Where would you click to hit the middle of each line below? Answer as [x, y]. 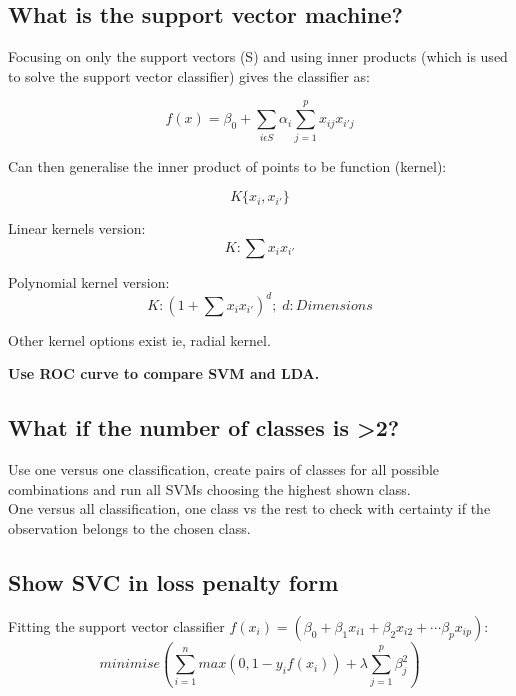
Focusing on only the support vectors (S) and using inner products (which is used [258, 56]
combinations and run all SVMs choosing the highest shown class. [209, 488]
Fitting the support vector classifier [116, 625]
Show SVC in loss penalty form [173, 581]
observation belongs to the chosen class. [129, 527]
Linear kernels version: [77, 228]
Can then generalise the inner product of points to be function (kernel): [227, 165]
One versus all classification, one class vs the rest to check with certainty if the [249, 508]
